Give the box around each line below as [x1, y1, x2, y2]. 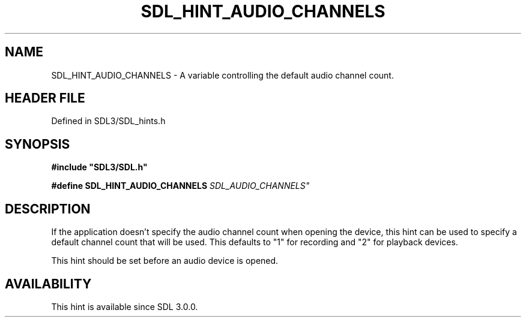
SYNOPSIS [5, 136, 70, 152]
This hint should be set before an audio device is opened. [51, 255, 279, 266]
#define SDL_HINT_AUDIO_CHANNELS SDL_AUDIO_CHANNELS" [51, 180, 310, 191]
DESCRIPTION [5, 201, 91, 216]
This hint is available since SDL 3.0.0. [51, 301, 198, 312]
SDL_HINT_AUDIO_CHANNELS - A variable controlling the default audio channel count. [51, 70, 394, 80]
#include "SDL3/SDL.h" [51, 162, 148, 173]
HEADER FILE [5, 91, 85, 106]
